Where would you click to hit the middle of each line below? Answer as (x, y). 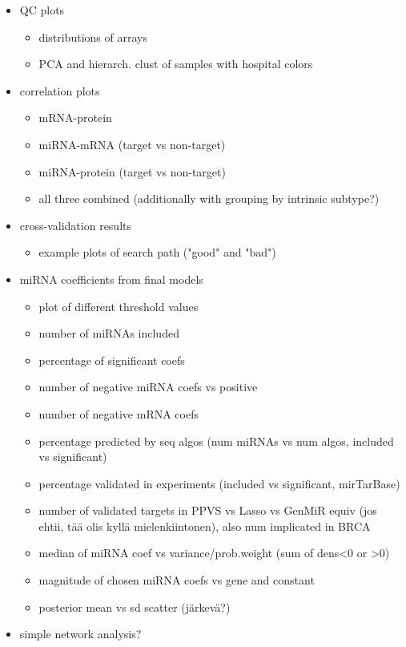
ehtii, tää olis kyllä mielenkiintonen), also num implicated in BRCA (205, 526)
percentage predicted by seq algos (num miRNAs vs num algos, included (216, 441)
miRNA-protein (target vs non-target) (132, 171)
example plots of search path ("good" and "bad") (157, 252)
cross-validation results (76, 225)
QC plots (42, 10)
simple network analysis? (80, 634)
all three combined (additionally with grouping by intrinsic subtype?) (209, 198)
